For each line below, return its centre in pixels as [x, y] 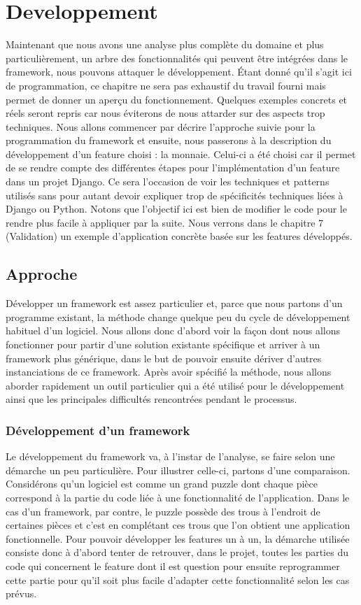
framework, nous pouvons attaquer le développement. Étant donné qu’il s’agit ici [179, 72]
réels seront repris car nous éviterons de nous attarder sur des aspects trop [165, 113]
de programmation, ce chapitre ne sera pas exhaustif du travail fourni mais [166, 85]
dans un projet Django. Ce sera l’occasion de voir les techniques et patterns [168, 181]
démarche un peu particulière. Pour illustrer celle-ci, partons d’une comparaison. [178, 470]
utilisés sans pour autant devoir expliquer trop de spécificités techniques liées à [175, 195]
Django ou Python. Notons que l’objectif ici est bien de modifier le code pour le [176, 209]
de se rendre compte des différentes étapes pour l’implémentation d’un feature [173, 168]
